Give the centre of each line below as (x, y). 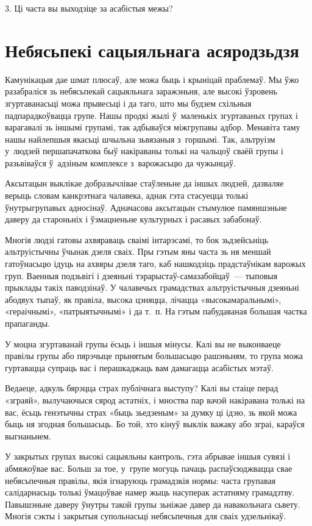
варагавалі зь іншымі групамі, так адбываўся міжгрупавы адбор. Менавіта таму (153, 127)
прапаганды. (28, 323)
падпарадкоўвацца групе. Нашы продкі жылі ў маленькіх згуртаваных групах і (151, 115)
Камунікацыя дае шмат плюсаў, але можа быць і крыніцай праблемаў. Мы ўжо (152, 79)
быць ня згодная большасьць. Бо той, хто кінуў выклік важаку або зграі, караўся (155, 424)
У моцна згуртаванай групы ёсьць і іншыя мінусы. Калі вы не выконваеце (143, 343)
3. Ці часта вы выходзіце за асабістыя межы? (89, 8)
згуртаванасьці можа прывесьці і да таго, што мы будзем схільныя (128, 103)
